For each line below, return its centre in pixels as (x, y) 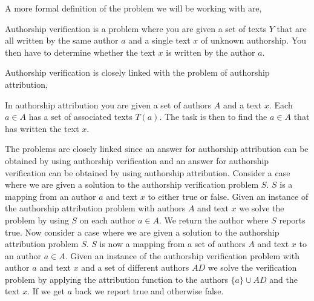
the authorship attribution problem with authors (95, 208)
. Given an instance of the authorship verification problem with (182, 255)
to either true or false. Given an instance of (228, 196)
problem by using (37, 220)
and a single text (159, 40)
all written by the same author (62, 40)
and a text (242, 104)
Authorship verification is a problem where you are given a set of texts (136, 28)
